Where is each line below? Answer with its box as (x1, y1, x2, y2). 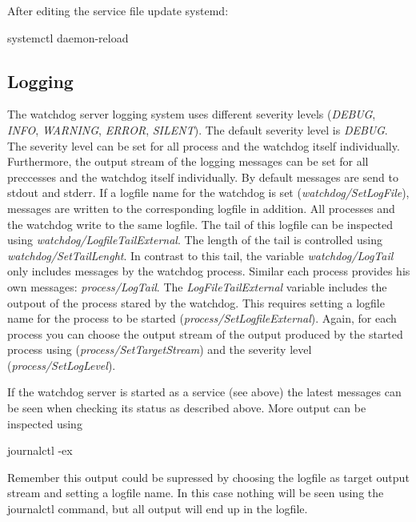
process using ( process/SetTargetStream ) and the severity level (7, 341, 312, 358)
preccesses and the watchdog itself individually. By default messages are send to (7, 168, 398, 185)
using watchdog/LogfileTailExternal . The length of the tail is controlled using (7, 231, 383, 248)
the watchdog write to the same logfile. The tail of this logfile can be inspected (7, 215, 394, 232)
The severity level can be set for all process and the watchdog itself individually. (7, 137, 400, 154)
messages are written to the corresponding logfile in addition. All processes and (7, 199, 395, 216)
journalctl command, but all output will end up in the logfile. (7, 500, 308, 517)
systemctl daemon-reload (7, 29, 129, 46)
